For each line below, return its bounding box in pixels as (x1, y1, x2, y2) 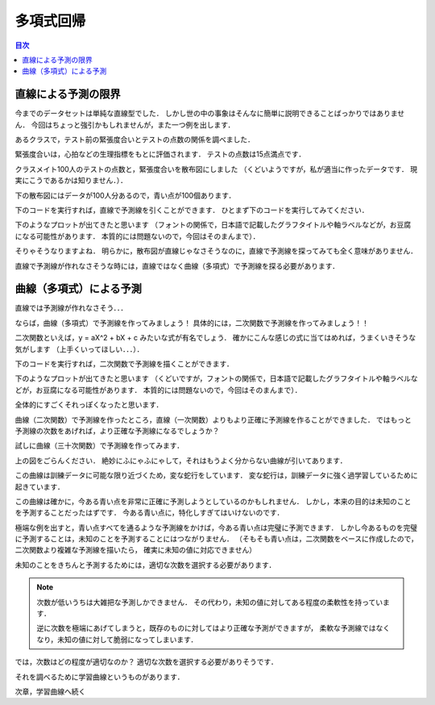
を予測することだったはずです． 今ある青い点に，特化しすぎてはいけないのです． (14, 508, 284, 518)
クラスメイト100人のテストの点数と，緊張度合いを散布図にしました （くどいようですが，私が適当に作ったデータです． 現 (14, 164, 418, 173)
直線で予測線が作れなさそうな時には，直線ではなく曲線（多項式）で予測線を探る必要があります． (14, 261, 340, 270)
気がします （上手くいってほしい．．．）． (14, 344, 144, 354)
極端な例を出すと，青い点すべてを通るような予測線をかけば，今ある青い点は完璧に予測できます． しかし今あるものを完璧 (14, 523, 418, 532)
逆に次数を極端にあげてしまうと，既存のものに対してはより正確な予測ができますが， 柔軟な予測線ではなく (36, 624, 391, 633)
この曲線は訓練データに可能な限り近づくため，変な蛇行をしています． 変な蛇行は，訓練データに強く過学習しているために (14, 470, 418, 480)
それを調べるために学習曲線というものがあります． (14, 672, 184, 682)
